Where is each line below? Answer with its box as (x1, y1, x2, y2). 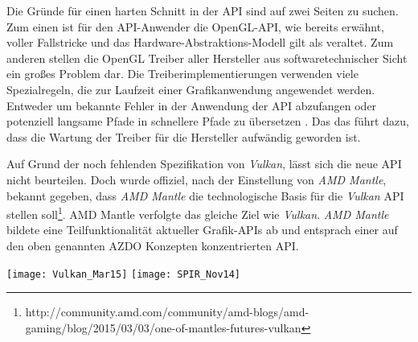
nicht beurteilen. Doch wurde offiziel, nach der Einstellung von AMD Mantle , (6, 171, 387, 187)
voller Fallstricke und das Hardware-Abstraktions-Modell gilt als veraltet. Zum (6, 34, 394, 51)
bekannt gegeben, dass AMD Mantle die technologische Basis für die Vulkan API (6, 187, 404, 204)
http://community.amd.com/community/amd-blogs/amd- (25, 303, 309, 320)
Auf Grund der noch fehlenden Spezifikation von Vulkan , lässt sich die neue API (6, 155, 402, 172)
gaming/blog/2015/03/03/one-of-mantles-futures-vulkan (25, 319, 301, 336)
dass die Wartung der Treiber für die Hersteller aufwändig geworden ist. (6, 128, 361, 145)
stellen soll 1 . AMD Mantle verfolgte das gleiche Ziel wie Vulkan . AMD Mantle (6, 204, 389, 222)
